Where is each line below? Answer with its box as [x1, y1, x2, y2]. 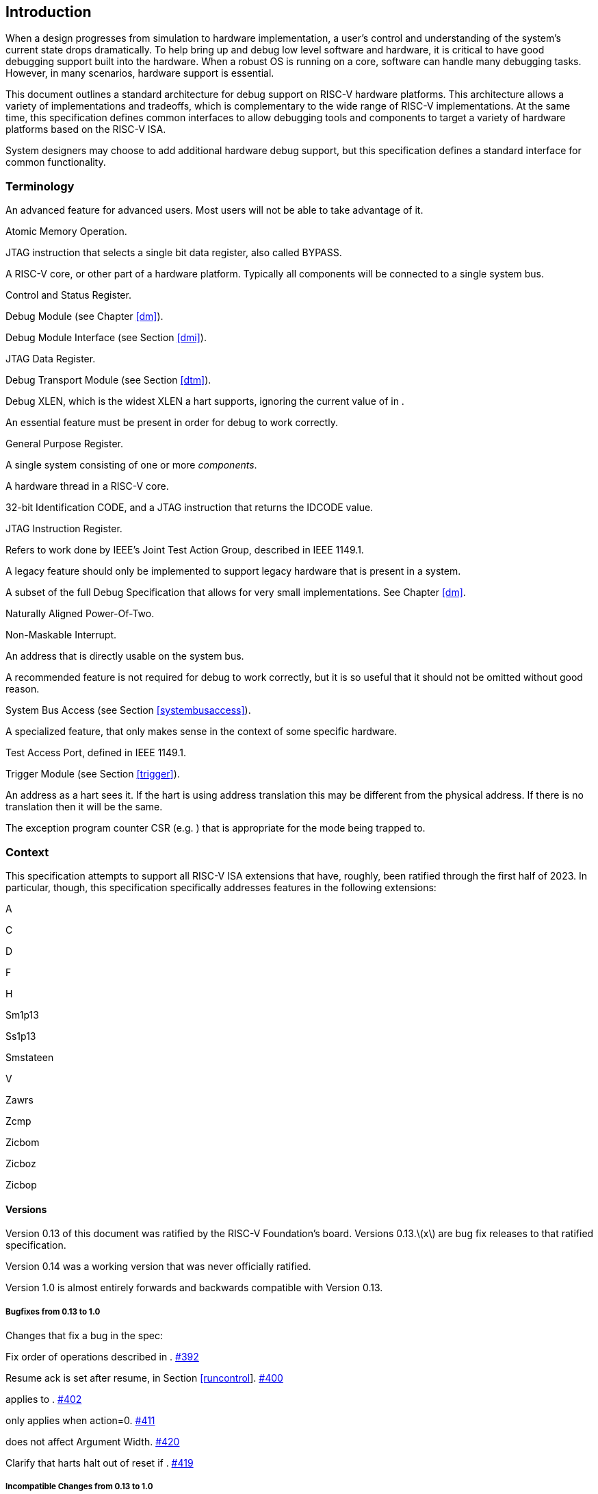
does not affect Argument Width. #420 [5, 1435, 180, 1447]
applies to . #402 [5, 1393, 82, 1405]
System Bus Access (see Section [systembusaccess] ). [5, 704, 251, 717]
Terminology [5, 179, 75, 193]
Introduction [5, 3, 92, 21]
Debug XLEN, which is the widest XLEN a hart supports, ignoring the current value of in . [5, 395, 404, 408]
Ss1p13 [5, 1030, 36, 1042]
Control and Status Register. [5, 289, 131, 301]
